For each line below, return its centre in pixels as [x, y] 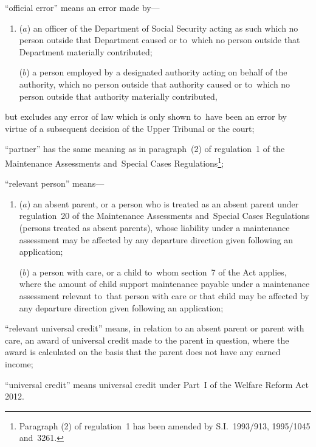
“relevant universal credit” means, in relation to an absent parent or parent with [155, 328]
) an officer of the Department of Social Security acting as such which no [163, 28]
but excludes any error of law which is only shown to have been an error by [146, 116]
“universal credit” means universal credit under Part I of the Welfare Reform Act [157, 384]
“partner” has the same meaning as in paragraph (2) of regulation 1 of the [145, 149]
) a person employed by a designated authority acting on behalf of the [157, 72]
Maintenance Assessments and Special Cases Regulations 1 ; [115, 162]
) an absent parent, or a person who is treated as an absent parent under [163, 203]
